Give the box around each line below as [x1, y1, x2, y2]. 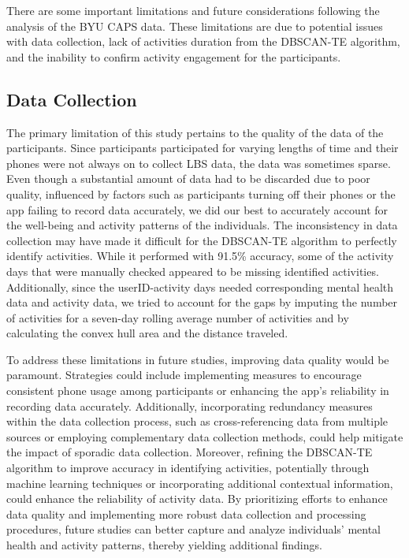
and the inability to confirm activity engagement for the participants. [6, 48, 341, 65]
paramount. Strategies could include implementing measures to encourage [6, 366, 362, 383]
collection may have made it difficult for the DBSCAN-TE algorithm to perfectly [6, 232, 397, 248]
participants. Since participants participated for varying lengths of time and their [6, 139, 399, 156]
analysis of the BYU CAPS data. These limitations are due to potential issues [6, 17, 383, 34]
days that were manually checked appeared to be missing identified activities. [6, 262, 379, 279]
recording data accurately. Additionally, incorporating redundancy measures [6, 397, 373, 414]
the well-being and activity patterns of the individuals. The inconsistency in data [6, 217, 398, 233]
